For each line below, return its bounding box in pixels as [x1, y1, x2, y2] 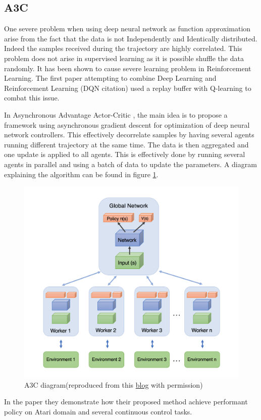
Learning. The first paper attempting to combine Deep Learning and [4, 73, 217, 83]
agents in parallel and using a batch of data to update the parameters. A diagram [4, 159, 257, 169]
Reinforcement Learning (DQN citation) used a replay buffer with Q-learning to [4, 82, 251, 93]
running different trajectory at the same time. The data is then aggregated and [4, 139, 249, 149]
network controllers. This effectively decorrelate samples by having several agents [4, 129, 254, 140]
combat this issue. [4, 92, 60, 103]
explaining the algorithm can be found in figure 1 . [4, 169, 159, 179]
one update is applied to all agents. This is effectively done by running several [4, 149, 245, 160]
